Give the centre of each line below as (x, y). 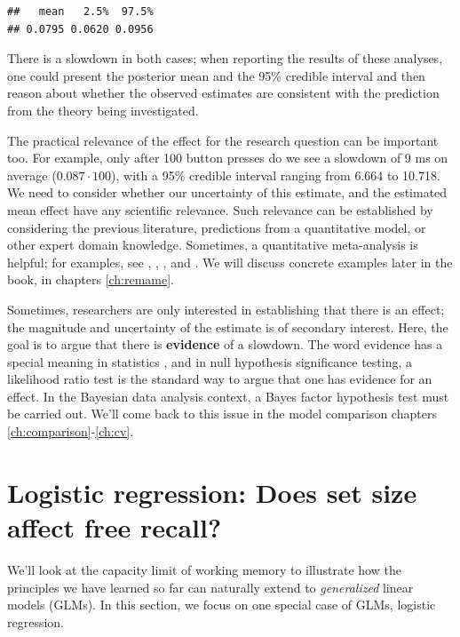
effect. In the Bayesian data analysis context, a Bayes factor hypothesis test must (228, 396)
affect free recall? (115, 527)
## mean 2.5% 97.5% (80, 12)
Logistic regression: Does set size (212, 492)
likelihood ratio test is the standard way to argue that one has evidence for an (220, 379)
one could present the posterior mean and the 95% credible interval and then (216, 75)
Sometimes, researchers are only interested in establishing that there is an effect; (226, 309)
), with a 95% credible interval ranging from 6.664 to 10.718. (276, 175)
